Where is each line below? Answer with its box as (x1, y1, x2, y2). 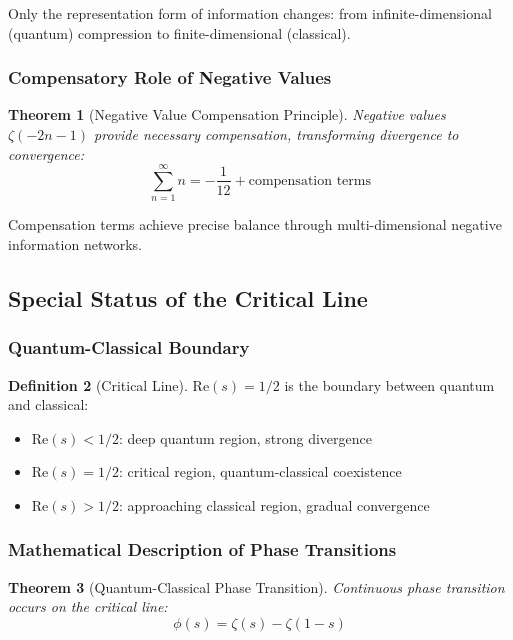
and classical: (8, 394, 89, 415)
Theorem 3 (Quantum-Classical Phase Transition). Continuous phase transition (8, 576, 505, 597)
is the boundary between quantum (284, 374, 495, 395)
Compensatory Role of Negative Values (8, 65, 332, 90)
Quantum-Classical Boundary (8, 335, 250, 360)
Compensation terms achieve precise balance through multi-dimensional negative (8, 214, 502, 235)
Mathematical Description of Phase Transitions (8, 537, 397, 562)
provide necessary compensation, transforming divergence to (94, 124, 459, 144)
